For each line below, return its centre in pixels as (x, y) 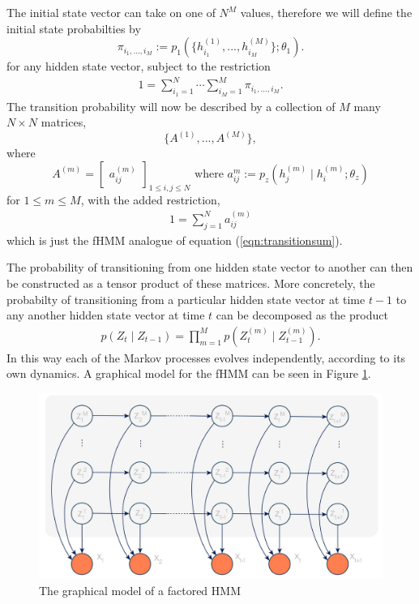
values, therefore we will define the (326, 12)
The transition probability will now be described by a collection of (171, 106)
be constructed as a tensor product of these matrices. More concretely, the (191, 283)
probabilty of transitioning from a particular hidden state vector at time (186, 299)
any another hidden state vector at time (106, 315)
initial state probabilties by (74, 28)
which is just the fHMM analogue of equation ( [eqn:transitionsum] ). (175, 240)
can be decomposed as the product (302, 315)
